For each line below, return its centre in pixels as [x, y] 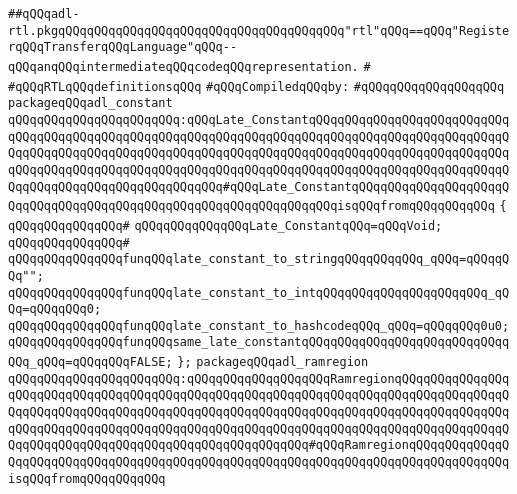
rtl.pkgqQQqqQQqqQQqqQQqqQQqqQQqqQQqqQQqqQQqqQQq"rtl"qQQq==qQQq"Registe [259, 30]
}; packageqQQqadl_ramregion [273, 362]
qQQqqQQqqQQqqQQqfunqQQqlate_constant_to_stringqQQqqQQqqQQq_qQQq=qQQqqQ [259, 259]
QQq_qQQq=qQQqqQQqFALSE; [90, 362]
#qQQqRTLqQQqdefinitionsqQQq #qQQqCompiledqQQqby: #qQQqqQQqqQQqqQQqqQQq [256, 86]
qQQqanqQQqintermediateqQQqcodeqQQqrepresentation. [183, 66]
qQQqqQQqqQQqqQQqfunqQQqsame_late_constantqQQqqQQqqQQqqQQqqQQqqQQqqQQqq [259, 342]
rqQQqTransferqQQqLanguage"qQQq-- [123, 47]
